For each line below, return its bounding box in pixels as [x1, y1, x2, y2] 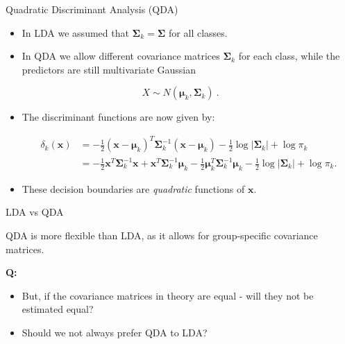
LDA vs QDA [6, 205, 64, 219]
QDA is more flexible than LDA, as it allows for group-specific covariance [6, 228, 318, 243]
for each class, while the [238, 49, 340, 63]
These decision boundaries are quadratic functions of [22, 181, 245, 196]
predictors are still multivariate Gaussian [22, 62, 196, 76]
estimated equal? [22, 302, 94, 316]
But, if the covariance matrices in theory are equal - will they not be [22, 288, 314, 302]
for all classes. [169, 25, 228, 40]
